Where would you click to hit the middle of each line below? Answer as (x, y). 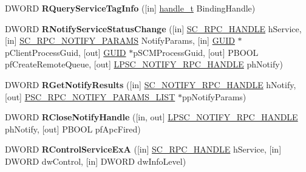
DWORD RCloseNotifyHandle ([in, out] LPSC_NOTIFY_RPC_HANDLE (151, 117)
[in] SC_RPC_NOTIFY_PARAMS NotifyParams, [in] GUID (120, 40)
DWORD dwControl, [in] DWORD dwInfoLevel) (96, 161)
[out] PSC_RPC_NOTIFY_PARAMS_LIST (90, 96)
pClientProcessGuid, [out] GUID (66, 52)
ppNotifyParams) (214, 96)
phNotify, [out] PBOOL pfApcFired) (73, 129)
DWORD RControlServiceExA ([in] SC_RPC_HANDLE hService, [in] (143, 149)
